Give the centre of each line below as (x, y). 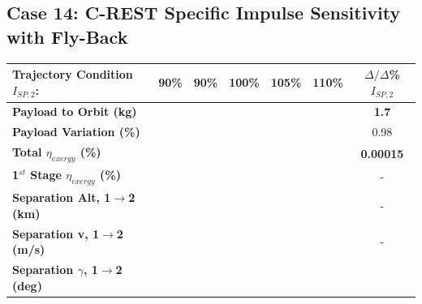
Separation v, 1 (56, 233)
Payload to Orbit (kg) (75, 111)
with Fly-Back (67, 36)
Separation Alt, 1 (62, 197)
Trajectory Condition (73, 74)
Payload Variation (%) (76, 132)
